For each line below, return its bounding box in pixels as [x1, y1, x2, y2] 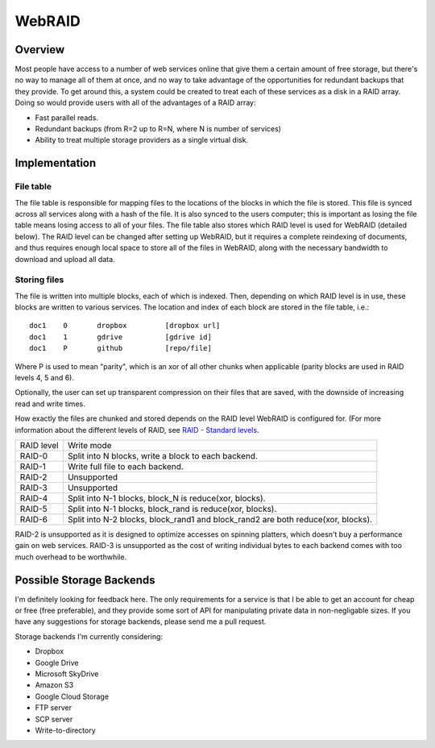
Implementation [14, 156, 97, 170]
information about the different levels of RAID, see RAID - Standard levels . [14, 425, 259, 434]
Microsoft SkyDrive [35, 669, 99, 679]
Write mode [67, 439, 112, 451]
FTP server [35, 703, 72, 713]
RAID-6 [19, 513, 48, 525]
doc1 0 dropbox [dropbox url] [29, 321, 221, 330]
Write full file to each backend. [67, 460, 184, 472]
